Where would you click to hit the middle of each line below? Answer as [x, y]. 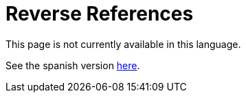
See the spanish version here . [73, 65]
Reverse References [100, 14]
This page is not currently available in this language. [123, 44]
